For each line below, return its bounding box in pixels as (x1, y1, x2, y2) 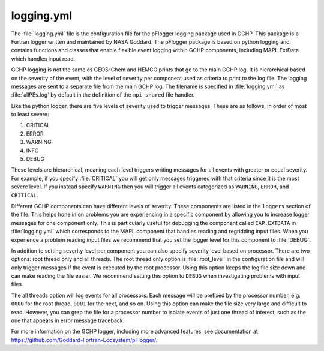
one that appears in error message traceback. (11, 317, 125, 324)
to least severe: (11, 111, 49, 118)
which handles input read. (11, 55, 76, 62)
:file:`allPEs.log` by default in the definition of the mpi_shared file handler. (11, 91, 195, 98)
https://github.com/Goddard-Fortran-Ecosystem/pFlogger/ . (11, 336, 158, 343)
